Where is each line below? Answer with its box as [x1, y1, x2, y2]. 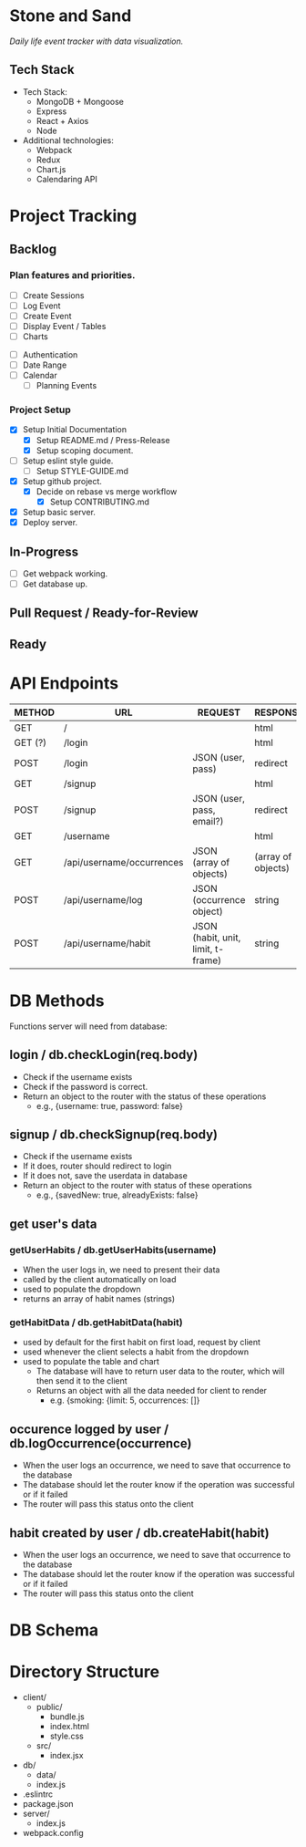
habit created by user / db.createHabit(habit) [9, 1525, 270, 1541]
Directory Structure [9, 1662, 160, 1683]
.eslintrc [22, 1789, 54, 1800]
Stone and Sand [9, 5, 132, 26]
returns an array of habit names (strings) [22, 1293, 176, 1304]
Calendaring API [36, 173, 97, 184]
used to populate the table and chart [22, 1356, 159, 1367]
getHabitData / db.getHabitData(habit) [9, 1315, 184, 1328]
